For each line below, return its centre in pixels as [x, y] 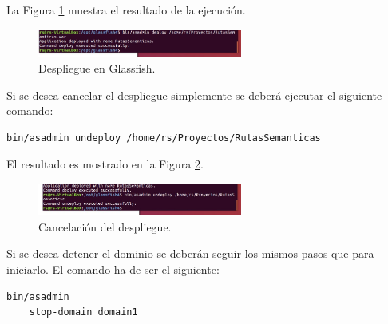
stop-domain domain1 [83, 312]
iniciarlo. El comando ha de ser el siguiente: [113, 269]
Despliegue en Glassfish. [97, 67]
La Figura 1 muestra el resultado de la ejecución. [126, 10]
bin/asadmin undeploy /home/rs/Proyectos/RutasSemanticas [164, 138]
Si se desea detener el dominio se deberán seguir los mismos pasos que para [190, 253]
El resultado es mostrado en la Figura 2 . [105, 164]
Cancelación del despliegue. [105, 226]
